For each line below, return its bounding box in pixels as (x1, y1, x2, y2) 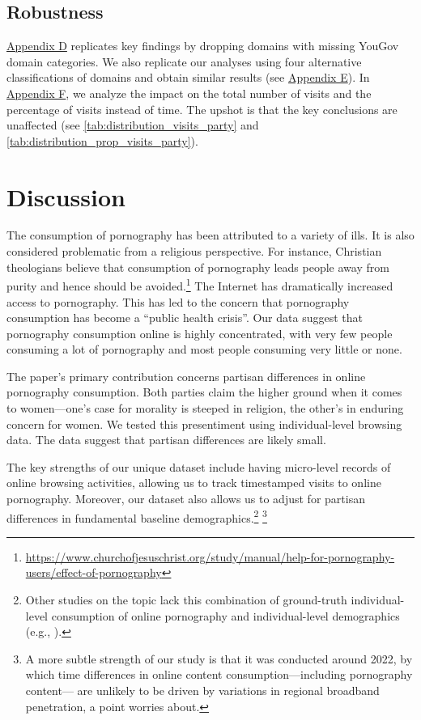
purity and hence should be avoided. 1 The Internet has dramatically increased (6, 275, 393, 294)
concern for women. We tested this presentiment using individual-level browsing (6, 415, 402, 432)
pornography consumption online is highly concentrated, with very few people (6, 324, 393, 341)
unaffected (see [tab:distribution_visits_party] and (6, 116, 259, 133)
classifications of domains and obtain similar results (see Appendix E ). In (6, 69, 370, 86)
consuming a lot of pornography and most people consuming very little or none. (6, 341, 402, 358)
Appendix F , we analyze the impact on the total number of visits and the (6, 84, 372, 101)
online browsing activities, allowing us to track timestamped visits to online (6, 474, 381, 491)
